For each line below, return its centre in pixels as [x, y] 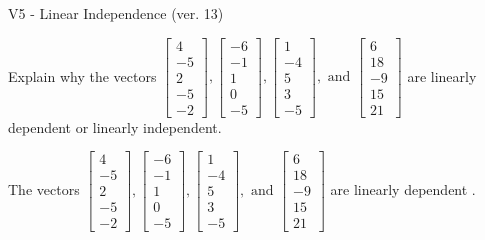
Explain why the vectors [82, 75]
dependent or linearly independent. [115, 126]
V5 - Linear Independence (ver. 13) [116, 13]
